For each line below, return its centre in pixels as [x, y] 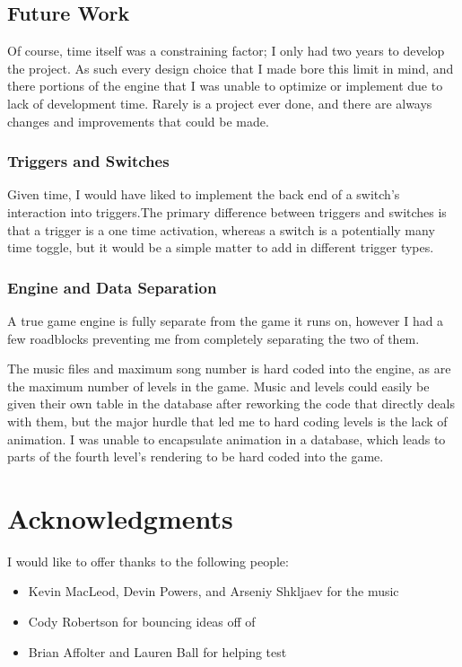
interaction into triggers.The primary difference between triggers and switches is [227, 211]
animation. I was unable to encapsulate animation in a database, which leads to [227, 439]
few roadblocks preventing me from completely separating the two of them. [214, 338]
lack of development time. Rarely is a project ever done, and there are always [220, 103]
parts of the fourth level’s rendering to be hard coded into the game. [196, 456]
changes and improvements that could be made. [138, 121]
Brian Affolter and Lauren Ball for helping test [157, 651]
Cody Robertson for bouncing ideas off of [142, 622]
